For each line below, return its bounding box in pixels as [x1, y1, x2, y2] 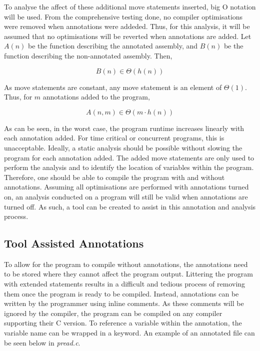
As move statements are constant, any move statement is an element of [4, 81, 222, 92]
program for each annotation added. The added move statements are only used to [4, 152, 254, 162]
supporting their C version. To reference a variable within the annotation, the [4, 317, 242, 328]
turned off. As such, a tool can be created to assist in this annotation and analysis [4, 201, 256, 211]
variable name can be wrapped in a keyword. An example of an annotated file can [4, 327, 255, 338]
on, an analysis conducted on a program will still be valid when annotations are [4, 191, 248, 201]
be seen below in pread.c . [4, 337, 80, 347]
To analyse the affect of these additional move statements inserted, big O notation [4, 1, 256, 11]
